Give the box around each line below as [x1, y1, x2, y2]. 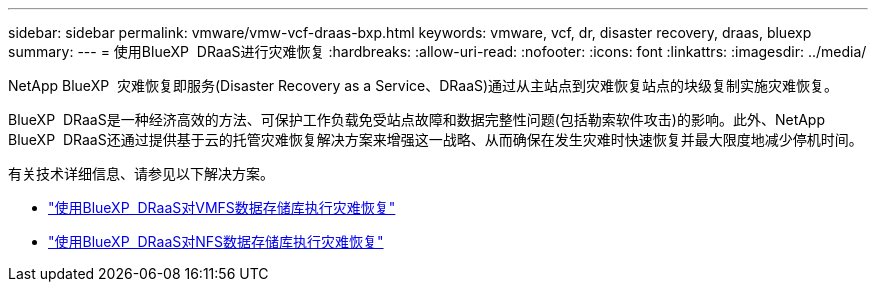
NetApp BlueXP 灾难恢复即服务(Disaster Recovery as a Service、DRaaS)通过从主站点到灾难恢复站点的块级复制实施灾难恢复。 [8, 77, 839, 94]
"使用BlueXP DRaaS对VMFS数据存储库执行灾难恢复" [48, 199, 396, 216]
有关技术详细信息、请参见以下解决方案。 [8, 165, 274, 182]
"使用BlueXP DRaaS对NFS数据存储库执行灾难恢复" [48, 233, 384, 250]
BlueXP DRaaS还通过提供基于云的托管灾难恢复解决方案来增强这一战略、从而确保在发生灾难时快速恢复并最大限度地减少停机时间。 [8, 131, 863, 148]
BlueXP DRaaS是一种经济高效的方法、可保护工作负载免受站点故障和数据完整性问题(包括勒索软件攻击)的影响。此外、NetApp [8, 111, 826, 128]
